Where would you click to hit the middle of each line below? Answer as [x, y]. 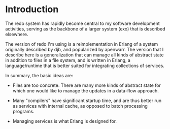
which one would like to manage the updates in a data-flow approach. [86, 90]
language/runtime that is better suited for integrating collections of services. [85, 66]
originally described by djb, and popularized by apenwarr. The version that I [84, 49]
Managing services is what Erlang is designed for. [65, 121]
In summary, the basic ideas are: [39, 75]
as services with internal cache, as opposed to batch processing [80, 106]
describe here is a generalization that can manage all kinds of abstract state [84, 55]
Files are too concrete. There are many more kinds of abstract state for [87, 85]
